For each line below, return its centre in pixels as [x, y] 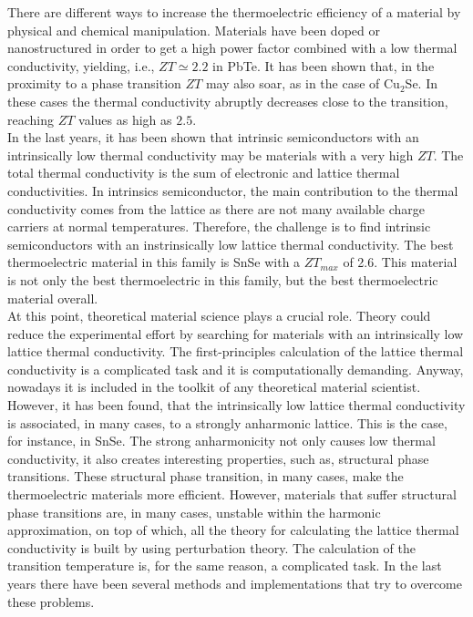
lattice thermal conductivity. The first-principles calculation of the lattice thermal [236, 351]
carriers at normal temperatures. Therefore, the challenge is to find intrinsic [219, 226]
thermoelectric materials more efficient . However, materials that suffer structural [232, 494]
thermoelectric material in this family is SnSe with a [154, 262]
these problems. [51, 601]
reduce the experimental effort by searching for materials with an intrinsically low [236, 333]
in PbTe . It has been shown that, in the [324, 65]
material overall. [53, 298]
